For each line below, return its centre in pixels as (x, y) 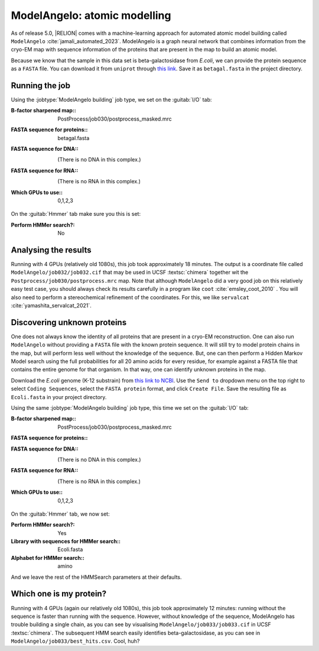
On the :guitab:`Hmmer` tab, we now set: (60, 514)
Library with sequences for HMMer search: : (66, 542)
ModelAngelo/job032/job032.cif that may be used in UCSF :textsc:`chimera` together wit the (130, 273)
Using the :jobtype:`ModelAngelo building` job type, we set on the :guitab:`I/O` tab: (111, 100)
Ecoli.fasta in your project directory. (59, 397)
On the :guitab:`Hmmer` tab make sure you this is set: (76, 214)
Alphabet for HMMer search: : (48, 558)
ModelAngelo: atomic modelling (91, 15)
